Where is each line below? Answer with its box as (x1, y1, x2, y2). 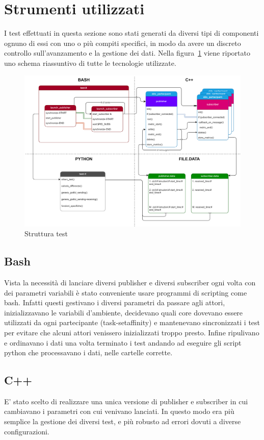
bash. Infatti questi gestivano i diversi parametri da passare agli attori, (4, 297, 225, 308)
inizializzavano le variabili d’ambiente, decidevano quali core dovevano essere (4, 307, 243, 317)
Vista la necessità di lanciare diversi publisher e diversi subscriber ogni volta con (4, 277, 256, 287)
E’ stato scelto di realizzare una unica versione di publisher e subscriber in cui (4, 396, 248, 406)
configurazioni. (4, 426, 49, 436)
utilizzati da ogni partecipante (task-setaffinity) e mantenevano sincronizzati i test (4, 317, 260, 328)
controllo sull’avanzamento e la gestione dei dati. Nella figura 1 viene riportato (4, 47, 250, 58)
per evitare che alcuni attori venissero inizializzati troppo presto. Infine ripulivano (4, 327, 259, 337)
